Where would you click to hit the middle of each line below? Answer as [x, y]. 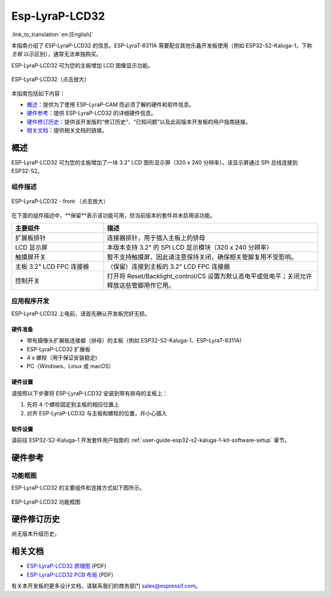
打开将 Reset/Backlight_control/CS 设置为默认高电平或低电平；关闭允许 [209, 276]
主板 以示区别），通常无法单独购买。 [56, 54]
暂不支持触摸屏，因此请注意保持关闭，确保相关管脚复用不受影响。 [202, 257]
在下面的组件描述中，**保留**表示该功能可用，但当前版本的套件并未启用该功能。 [113, 215]
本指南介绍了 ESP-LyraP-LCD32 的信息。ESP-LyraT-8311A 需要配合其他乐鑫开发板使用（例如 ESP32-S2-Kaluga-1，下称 [162, 45]
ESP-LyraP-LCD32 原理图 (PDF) [67, 566]
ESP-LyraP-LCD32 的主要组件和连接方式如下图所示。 [78, 488]
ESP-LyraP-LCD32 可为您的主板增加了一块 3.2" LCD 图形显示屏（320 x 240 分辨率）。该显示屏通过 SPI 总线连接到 [155, 162]
